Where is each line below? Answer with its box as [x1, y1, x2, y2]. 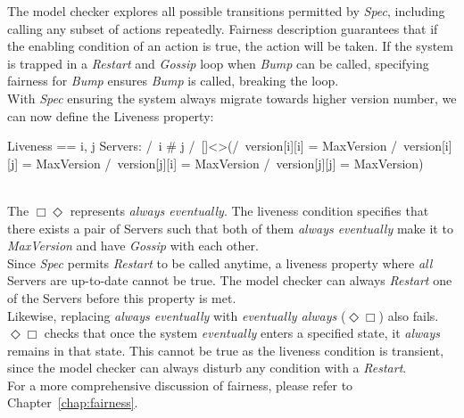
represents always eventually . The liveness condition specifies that [70, 201, 429, 219]
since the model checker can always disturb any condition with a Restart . [7, 358, 407, 377]
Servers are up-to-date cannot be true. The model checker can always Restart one [7, 271, 452, 290]
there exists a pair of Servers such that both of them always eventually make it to [7, 218, 453, 237]
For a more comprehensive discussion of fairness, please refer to [7, 375, 353, 394]
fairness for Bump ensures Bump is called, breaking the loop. [7, 71, 339, 90]
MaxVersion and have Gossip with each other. [7, 236, 259, 255]
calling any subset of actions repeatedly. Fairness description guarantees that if [7, 19, 438, 37]
